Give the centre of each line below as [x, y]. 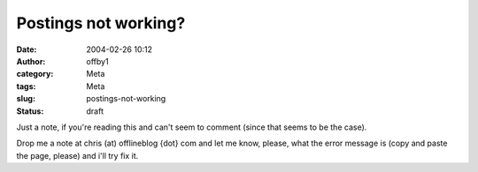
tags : [26, 86]
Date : [27, 49]
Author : [31, 61]
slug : [26, 99]
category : [35, 74]
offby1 [98, 61]
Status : [30, 111]
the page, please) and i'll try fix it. [77, 155]
